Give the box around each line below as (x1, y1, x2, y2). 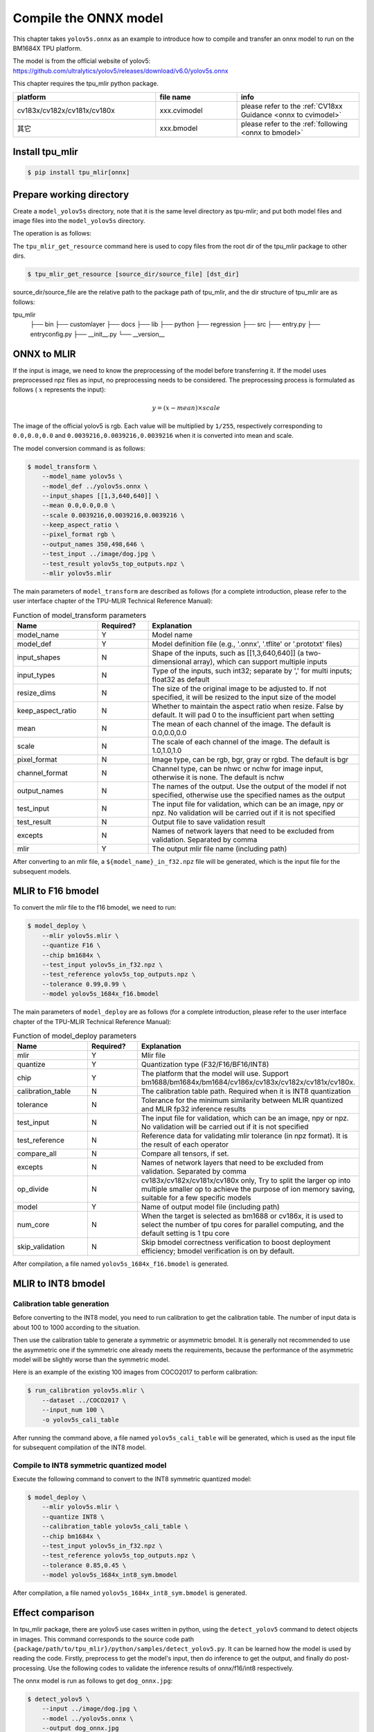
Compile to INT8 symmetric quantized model (12, 1460, 167, 1470)
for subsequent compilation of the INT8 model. (12, 1443, 147, 1451)
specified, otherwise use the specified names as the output (152, 790, 346, 800)
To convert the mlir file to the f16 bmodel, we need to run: (12, 903, 177, 912)
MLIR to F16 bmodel (12, 885, 100, 897)
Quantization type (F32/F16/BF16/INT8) (141, 1060, 269, 1070)
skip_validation (17, 1242, 65, 1252)
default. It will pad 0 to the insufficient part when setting (152, 710, 335, 720)
